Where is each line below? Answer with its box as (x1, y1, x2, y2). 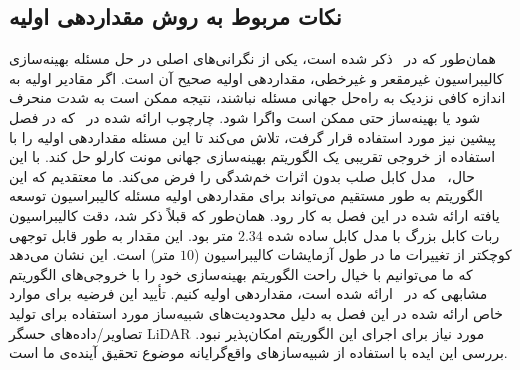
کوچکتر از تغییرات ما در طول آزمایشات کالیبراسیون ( (193, 244, 512, 265)
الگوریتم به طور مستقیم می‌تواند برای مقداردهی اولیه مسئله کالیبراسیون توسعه (9, 185, 483, 206)
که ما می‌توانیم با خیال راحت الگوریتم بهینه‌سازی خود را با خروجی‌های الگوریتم (9, 263, 473, 284)
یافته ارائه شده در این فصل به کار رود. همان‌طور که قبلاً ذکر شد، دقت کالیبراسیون (9, 204, 500, 225)
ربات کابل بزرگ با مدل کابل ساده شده (267, 224, 500, 245)
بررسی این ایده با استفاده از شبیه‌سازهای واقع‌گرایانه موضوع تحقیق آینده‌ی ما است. (9, 342, 508, 363)
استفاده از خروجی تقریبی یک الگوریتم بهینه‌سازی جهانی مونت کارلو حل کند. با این (9, 146, 496, 167)
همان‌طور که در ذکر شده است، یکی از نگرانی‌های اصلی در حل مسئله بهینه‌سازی (9, 48, 496, 69)
